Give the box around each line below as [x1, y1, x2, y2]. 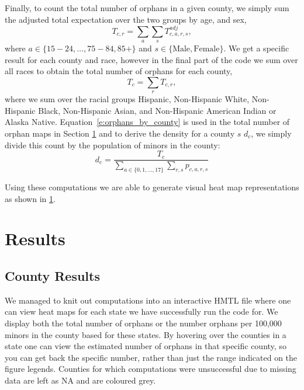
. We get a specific [223, 42, 289, 54]
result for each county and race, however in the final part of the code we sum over [5, 53, 298, 65]
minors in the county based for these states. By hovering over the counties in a [5, 328, 286, 340]
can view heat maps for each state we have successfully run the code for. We [5, 305, 278, 318]
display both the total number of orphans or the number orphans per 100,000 [5, 317, 282, 329]
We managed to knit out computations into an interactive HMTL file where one [5, 294, 291, 306]
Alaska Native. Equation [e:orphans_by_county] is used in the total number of [5, 116, 290, 128]
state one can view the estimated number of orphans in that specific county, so [5, 340, 286, 352]
